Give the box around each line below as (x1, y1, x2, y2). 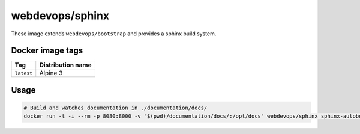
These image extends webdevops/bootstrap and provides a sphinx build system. (11, 30, 217, 37)
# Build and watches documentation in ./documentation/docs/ (23, 105, 208, 111)
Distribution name (39, 61, 92, 69)
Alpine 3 (39, 69, 63, 78)
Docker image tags (11, 46, 83, 56)
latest (14, 70, 33, 76)
